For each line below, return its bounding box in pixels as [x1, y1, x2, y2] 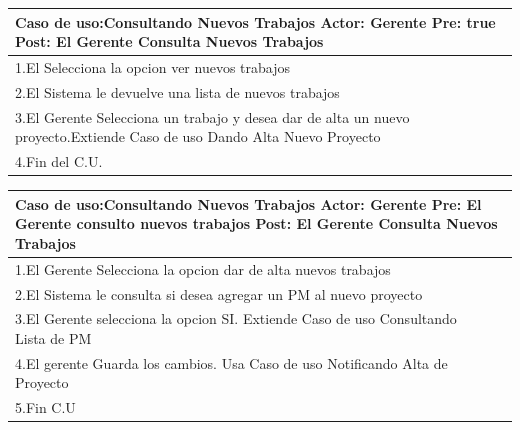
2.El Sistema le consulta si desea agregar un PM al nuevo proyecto [15, 283, 423, 304]
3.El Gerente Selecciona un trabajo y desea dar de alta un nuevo [15, 106, 410, 127]
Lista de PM [15, 327, 92, 348]
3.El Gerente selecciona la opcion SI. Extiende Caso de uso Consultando [15, 308, 457, 329]
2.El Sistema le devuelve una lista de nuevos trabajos [15, 81, 340, 102]
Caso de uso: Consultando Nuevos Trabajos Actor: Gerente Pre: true [15, 11, 496, 32]
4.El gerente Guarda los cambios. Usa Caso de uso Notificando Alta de [15, 352, 448, 373]
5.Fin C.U [15, 397, 76, 418]
